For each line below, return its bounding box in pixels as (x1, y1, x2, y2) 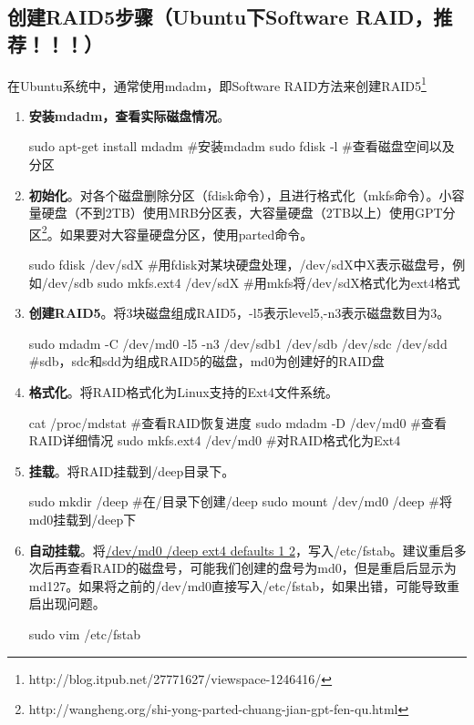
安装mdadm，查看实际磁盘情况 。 (28, 106, 231, 125)
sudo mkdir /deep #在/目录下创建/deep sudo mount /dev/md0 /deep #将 (28, 492, 452, 511)
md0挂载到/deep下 (28, 510, 137, 528)
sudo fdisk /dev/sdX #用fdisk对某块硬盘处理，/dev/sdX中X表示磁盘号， (28, 255, 453, 274)
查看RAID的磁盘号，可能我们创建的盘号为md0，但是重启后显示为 (67, 558, 457, 577)
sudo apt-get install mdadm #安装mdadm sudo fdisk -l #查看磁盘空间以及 (28, 137, 455, 156)
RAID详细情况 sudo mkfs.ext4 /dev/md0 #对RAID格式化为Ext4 (28, 431, 401, 450)
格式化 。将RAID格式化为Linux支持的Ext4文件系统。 (28, 383, 338, 402)
